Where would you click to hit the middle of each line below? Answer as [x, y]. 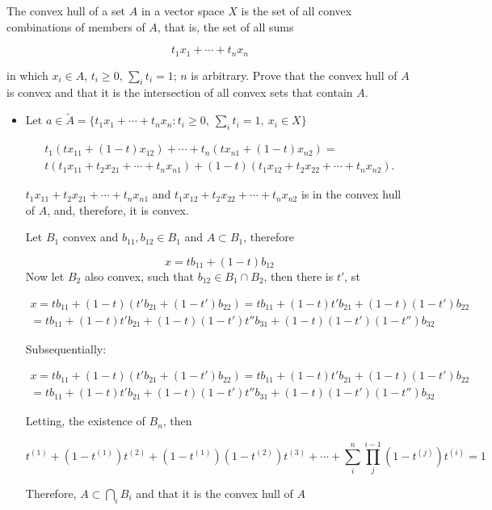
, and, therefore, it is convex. [118, 209]
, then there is [299, 276]
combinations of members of [76, 26]
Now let [45, 276]
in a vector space [183, 10]
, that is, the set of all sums [225, 26]
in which [27, 75]
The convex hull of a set [66, 10]
